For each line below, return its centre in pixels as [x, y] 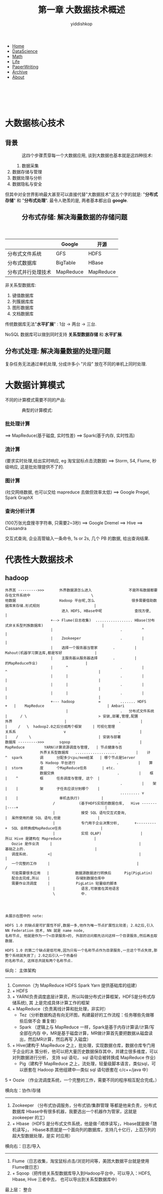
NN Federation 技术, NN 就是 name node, [45, 930]
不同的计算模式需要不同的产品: [36, 399]
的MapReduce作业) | [46, 663]
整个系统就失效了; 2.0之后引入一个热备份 [41, 955]
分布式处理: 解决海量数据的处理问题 [58, 351]
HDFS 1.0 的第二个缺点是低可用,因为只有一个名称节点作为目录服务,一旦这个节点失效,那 [81, 950]
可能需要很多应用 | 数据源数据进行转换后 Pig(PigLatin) [82, 873]
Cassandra [16, 528]
